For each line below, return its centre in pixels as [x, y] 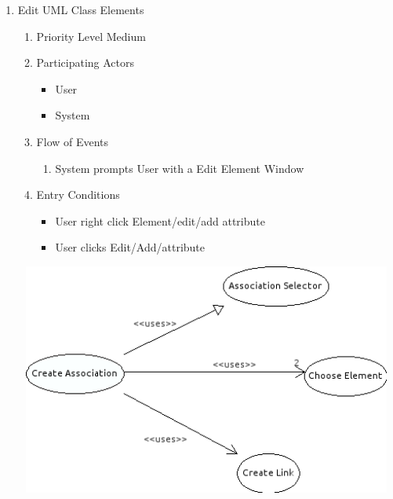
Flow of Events [73, 141]
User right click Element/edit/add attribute [160, 220]
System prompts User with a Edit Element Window [180, 168]
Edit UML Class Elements [81, 9]
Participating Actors [86, 62]
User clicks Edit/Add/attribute [130, 247]
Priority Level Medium [91, 36]
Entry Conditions [78, 194]
